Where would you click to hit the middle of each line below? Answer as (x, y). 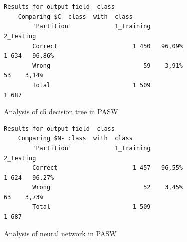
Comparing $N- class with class (75, 139)
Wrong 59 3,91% (108, 66)
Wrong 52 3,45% (108, 188)
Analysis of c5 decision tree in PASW (61, 112)
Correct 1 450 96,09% (108, 46)
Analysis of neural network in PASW (60, 233)
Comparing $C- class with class (75, 17)
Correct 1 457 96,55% (108, 168)
